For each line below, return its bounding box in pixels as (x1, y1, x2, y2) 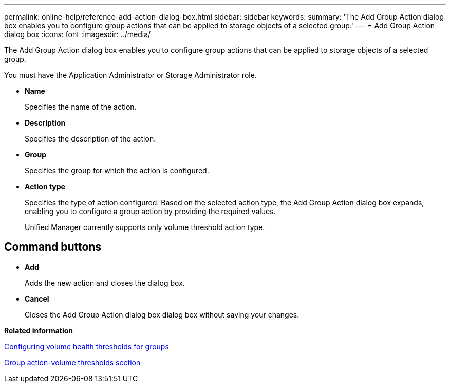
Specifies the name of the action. (25, 102, 137, 111)
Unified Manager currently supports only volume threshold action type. (25, 223, 265, 232)
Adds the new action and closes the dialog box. (25, 278, 185, 287)
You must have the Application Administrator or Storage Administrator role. (4, 71, 257, 79)
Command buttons (4, 240, 102, 254)
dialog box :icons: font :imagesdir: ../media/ (4, 30, 151, 39)
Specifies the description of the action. (25, 134, 156, 143)
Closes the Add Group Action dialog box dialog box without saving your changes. (25, 310, 299, 319)
